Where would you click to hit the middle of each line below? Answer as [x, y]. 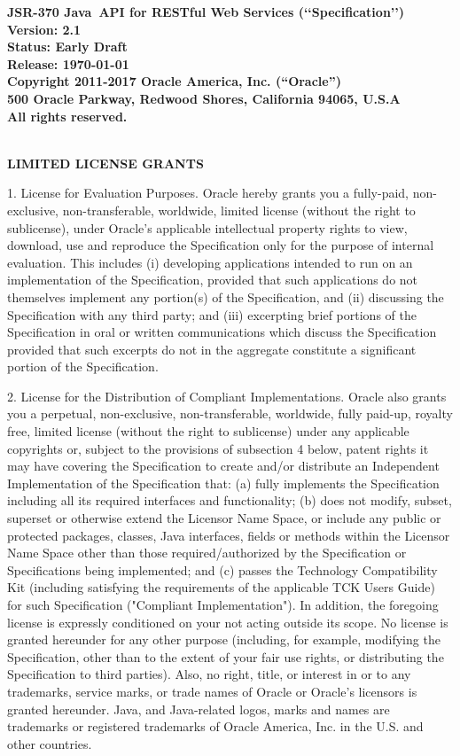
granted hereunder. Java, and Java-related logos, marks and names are [199, 709]
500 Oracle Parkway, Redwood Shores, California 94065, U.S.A [204, 98]
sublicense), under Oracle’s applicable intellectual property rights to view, [207, 227]
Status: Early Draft [67, 47]
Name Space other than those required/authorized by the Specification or [207, 553]
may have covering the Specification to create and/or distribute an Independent [223, 466]
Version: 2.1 [44, 29]
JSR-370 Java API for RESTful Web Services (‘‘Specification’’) [206, 12]
